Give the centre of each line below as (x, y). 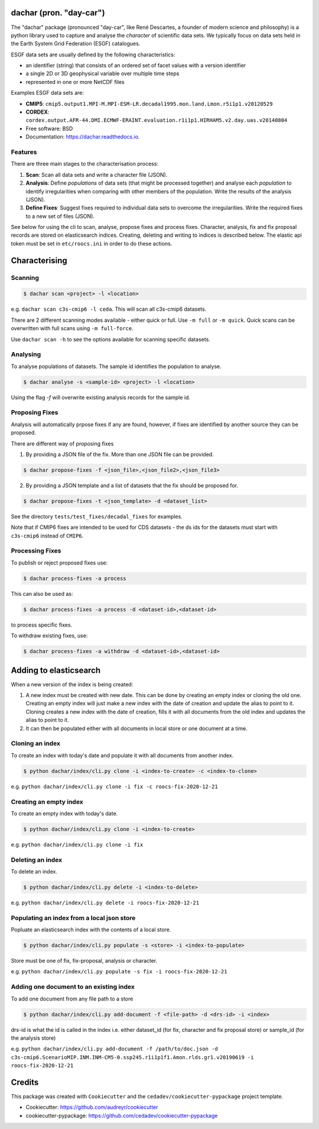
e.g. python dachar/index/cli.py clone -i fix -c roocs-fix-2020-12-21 (114, 786)
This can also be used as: (42, 593)
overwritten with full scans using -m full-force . (72, 328)
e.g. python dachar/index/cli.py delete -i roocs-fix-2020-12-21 (105, 902)
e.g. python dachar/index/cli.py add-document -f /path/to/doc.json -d (114, 1049)
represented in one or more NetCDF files (75, 82)
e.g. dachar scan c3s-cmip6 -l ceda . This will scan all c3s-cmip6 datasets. (109, 309)
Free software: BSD (49, 128)
